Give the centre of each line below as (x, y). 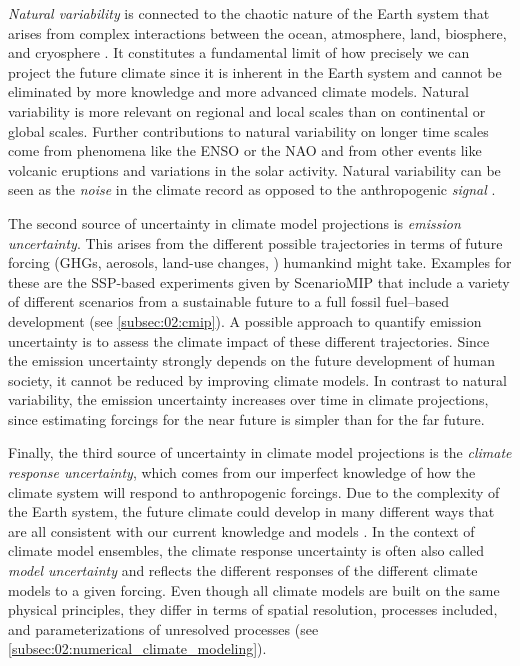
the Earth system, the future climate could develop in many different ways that (251, 511)
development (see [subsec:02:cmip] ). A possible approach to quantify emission (245, 320)
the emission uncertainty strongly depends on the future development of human (251, 360)
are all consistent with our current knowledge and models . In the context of (241, 530)
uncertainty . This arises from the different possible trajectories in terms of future (255, 242)
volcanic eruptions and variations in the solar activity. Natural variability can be (254, 169)
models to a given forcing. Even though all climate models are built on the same (254, 589)
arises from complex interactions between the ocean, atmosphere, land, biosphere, (257, 32)
